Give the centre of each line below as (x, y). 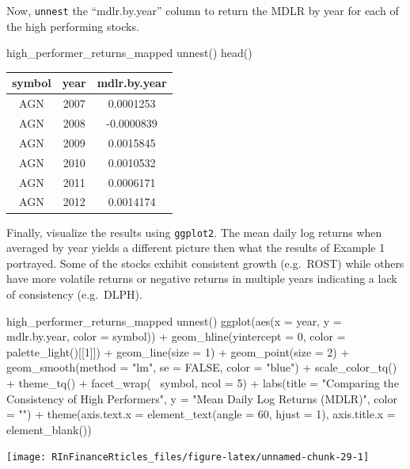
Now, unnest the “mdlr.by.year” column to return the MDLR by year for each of (203, 10)
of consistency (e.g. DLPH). (74, 294)
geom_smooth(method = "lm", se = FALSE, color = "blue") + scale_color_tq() (202, 367)
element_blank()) (49, 429)
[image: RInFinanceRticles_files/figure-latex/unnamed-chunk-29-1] (188, 458)
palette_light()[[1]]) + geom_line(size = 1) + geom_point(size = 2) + (178, 351)
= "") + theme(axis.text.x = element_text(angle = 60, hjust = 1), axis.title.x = (201, 414)
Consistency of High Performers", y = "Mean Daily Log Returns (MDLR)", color (202, 398)
